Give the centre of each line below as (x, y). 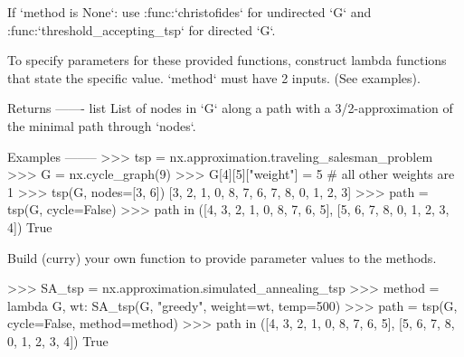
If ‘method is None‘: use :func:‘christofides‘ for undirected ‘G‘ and (189, 12)
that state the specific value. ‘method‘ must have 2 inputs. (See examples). (214, 77)
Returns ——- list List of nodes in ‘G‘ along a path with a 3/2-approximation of (230, 108)
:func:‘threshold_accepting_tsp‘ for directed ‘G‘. (142, 29)
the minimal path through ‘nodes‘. (102, 125)
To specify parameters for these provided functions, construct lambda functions (227, 60)
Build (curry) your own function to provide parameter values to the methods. (222, 257)
